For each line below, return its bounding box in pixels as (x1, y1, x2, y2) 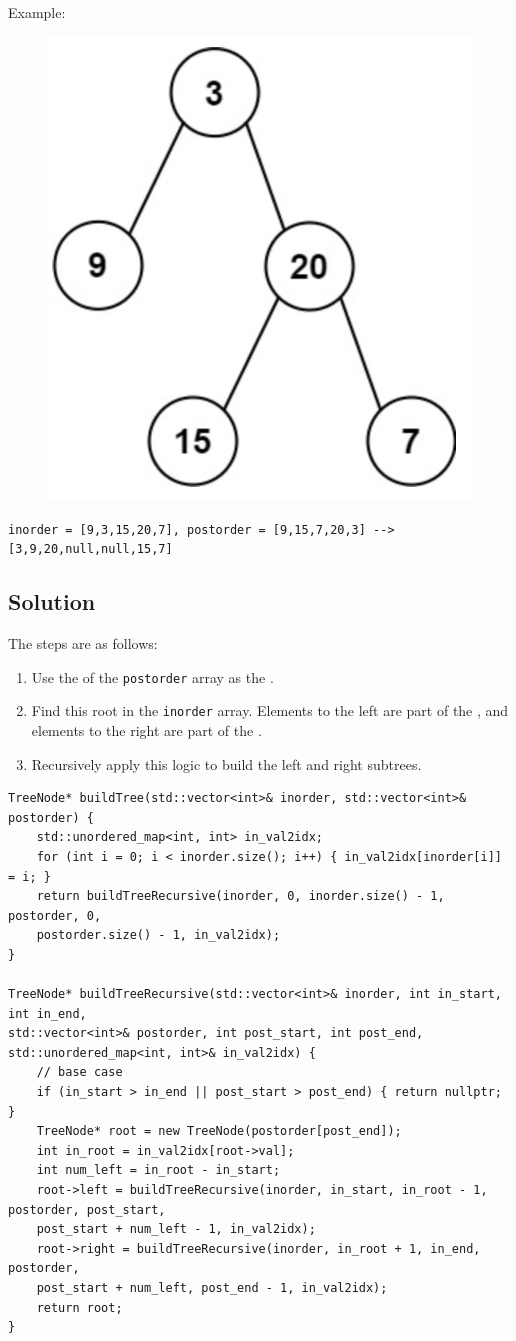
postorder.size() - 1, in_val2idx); (36, 928, 281, 943)
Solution (8, 586, 96, 617)
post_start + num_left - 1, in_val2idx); (36, 1222, 316, 1237)
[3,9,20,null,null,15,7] (8, 542, 173, 557)
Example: (8, 2, 66, 22)
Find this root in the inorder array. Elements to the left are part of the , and (31, 700, 509, 721)
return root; (36, 1300, 123, 1315)
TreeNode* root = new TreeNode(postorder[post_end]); (36, 1124, 402, 1139)
